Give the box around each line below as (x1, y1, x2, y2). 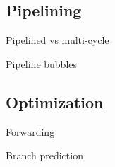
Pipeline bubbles (6, 56, 78, 71)
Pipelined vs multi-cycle (6, 33, 109, 47)
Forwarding (6, 124, 55, 139)
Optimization (6, 91, 104, 113)
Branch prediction (6, 148, 83, 163)
